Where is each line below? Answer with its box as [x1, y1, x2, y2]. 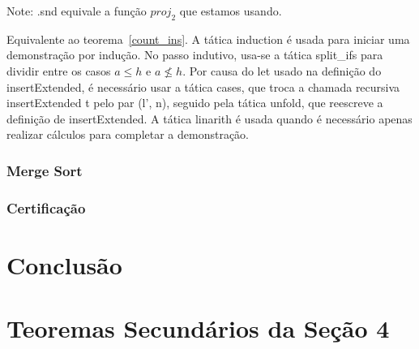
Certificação [6, 197, 86, 218]
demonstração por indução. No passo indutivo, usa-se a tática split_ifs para [6, 46, 383, 63]
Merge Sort [6, 160, 83, 180]
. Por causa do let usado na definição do [182, 62, 382, 79]
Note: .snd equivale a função [6, 2, 147, 19]
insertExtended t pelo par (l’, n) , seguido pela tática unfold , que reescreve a [6, 94, 383, 111]
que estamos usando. [179, 2, 282, 19]
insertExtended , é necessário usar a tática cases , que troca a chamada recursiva [6, 78, 400, 95]
